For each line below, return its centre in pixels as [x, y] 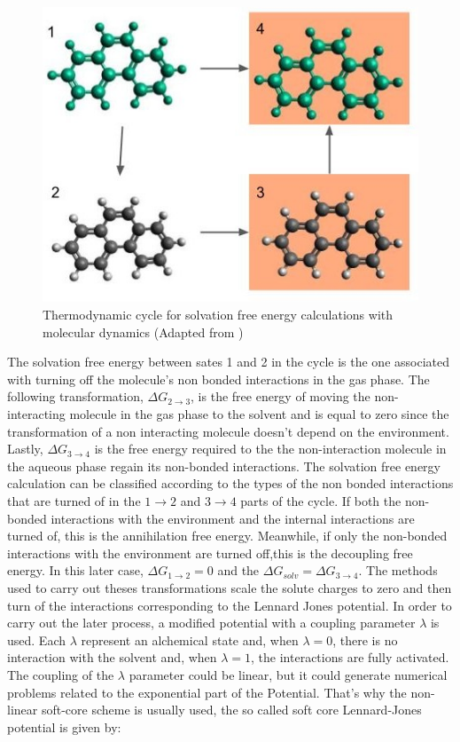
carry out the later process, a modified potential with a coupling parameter [211, 623]
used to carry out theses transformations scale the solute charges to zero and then [230, 587]
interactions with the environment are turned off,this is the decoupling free [210, 553]
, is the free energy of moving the [281, 396]
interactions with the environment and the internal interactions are [233, 518]
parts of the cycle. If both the [321, 501]
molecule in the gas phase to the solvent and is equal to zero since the [259, 414]
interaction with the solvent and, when [112, 657]
